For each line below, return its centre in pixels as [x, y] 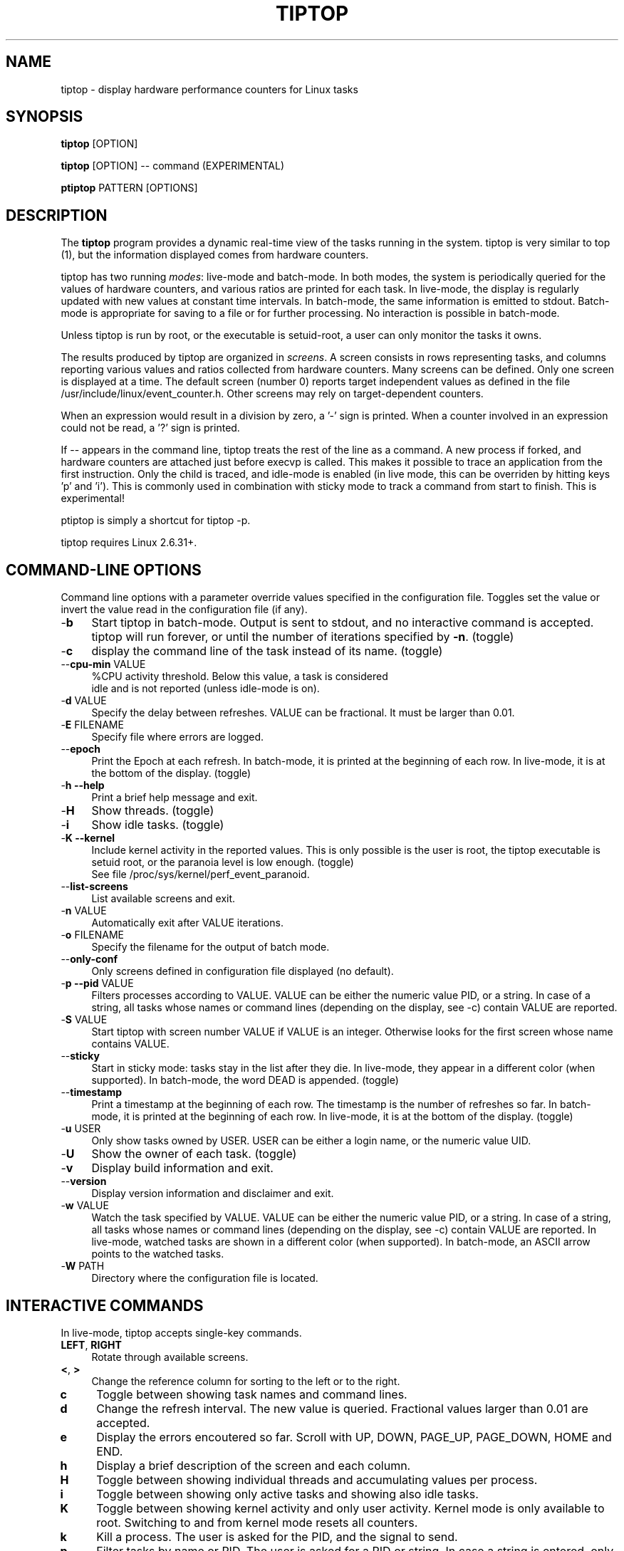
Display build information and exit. [182, 1168]
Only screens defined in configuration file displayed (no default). [243, 971]
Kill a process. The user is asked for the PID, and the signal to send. [277, 1536]
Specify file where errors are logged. [177, 737]
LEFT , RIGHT [91, 1344]
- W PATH [83, 1266]
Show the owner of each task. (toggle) [194, 1154]
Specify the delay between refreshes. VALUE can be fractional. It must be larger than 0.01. [303, 713]
